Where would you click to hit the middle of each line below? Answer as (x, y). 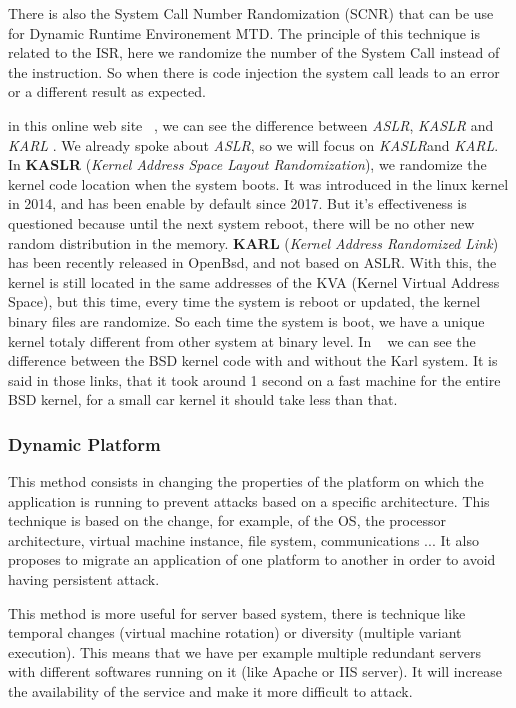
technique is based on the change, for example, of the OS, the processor (227, 520)
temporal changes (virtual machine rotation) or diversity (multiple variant (235, 632)
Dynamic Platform (84, 443)
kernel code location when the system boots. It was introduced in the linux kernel (258, 183)
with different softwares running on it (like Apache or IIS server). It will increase (255, 671)
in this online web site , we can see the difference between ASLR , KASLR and (251, 124)
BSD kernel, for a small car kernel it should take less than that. (203, 399)
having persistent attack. (84, 579)
